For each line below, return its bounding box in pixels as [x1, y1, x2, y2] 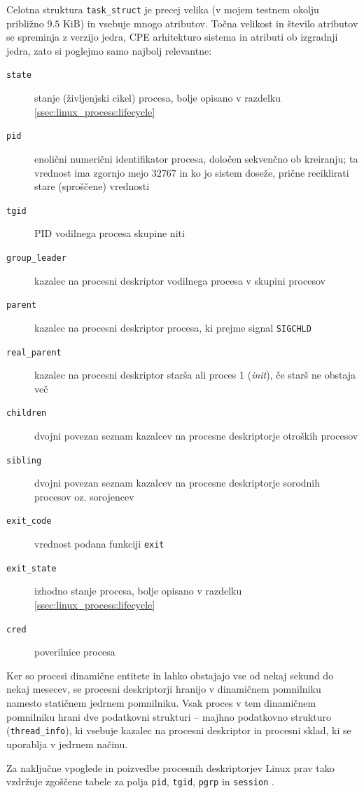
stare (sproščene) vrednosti [34, 179, 150, 194]
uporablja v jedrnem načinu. [6, 736, 128, 751]
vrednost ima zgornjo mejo [34, 165, 149, 179]
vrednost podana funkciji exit [34, 536, 164, 551]
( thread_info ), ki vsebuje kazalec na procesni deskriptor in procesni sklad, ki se [6, 723, 351, 738]
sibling [6, 455, 42, 466]
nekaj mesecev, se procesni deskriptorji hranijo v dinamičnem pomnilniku [6, 682, 321, 696]
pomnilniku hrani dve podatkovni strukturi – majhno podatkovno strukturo [6, 709, 332, 724]
